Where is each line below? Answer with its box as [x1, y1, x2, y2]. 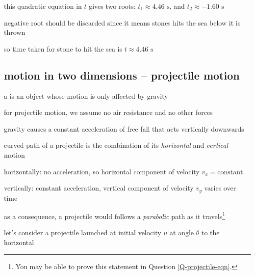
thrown [4, 27, 25, 37]
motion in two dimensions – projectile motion [4, 67, 240, 82]
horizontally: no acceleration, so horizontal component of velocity [4, 166, 200, 176]
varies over [204, 183, 236, 193]
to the [201, 227, 220, 238]
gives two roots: [89, 1, 136, 11]
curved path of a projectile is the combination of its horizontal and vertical [4, 140, 229, 150]
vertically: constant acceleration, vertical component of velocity [4, 183, 194, 193]
